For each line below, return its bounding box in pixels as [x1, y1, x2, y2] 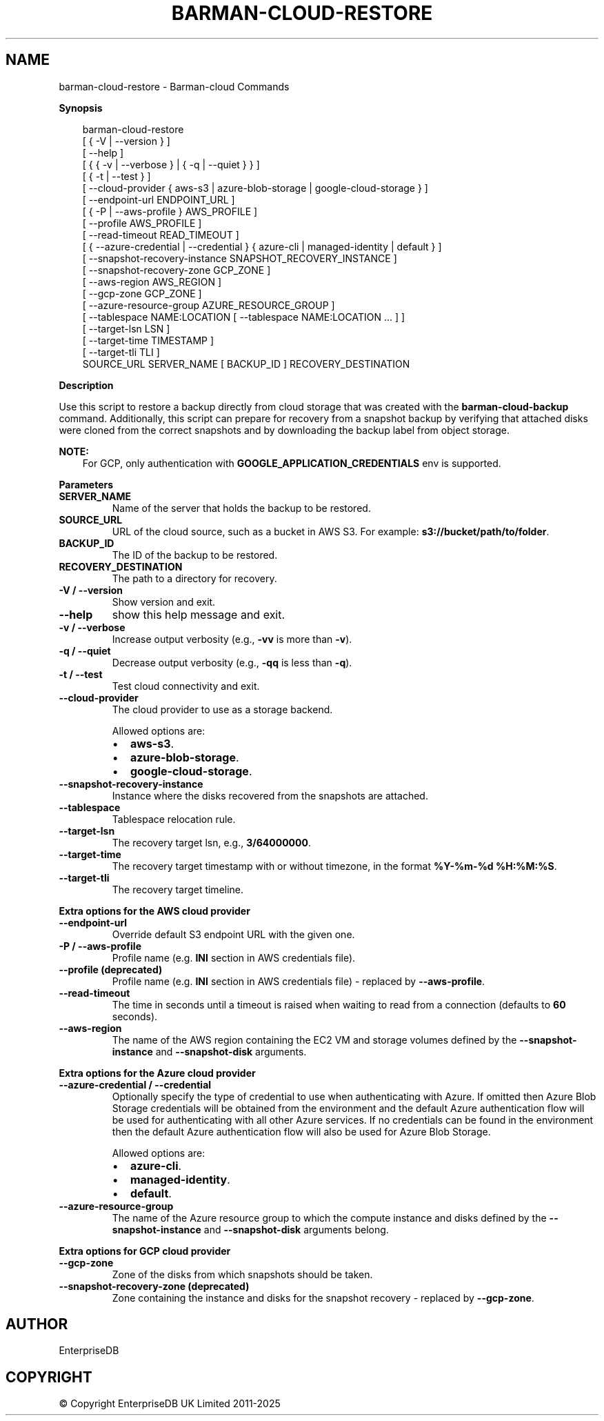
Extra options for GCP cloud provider [59, 1244, 231, 1257]
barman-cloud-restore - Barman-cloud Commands [59, 80, 290, 92]
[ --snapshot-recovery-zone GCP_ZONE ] [82, 264, 271, 276]
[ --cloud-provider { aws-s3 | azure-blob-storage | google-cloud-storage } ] [82, 181, 428, 194]
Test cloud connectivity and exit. [112, 679, 260, 692]
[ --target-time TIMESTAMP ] [82, 334, 214, 346]
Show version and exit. [112, 595, 216, 608]
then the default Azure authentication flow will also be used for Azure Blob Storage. [112, 1125, 491, 1137]
